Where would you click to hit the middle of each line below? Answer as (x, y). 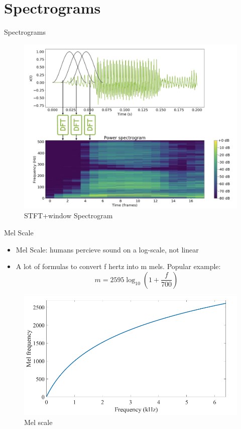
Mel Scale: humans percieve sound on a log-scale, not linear (107, 249)
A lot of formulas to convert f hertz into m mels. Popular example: (118, 266)
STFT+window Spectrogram (69, 216)
